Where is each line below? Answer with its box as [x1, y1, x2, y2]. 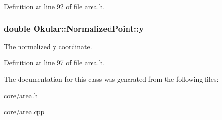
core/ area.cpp [4, 106, 45, 117]
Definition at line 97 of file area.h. [4, 57, 105, 68]
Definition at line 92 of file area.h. [4, 1, 105, 11]
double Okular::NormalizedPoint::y [4, 22, 144, 34]
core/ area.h [4, 90, 38, 100]
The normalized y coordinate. [4, 41, 92, 51]
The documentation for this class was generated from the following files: [4, 74, 219, 84]
